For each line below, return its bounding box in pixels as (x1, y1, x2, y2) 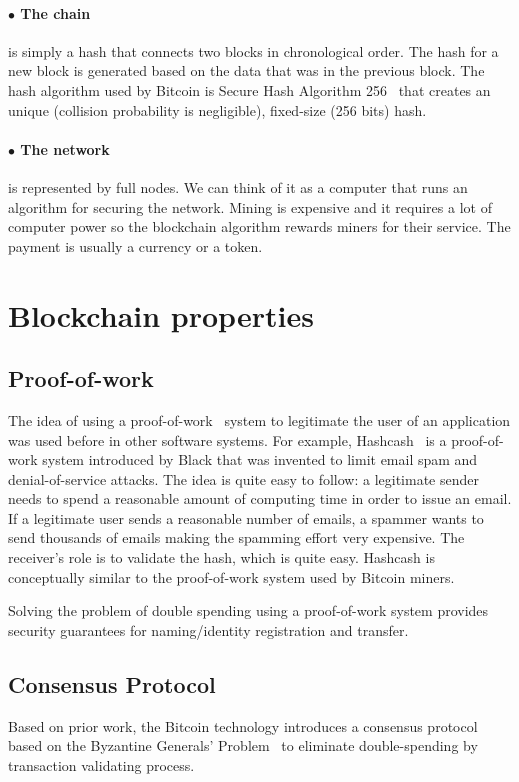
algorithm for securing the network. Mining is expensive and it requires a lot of (8, 196, 492, 217)
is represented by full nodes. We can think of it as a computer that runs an (8, 176, 468, 197)
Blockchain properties (8, 294, 314, 335)
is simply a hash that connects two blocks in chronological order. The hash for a (8, 40, 499, 61)
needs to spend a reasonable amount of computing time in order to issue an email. (8, 488, 512, 509)
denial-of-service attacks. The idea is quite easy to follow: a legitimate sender (8, 468, 479, 489)
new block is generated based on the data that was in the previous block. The (8, 60, 485, 81)
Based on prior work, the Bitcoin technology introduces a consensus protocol (8, 715, 478, 736)
